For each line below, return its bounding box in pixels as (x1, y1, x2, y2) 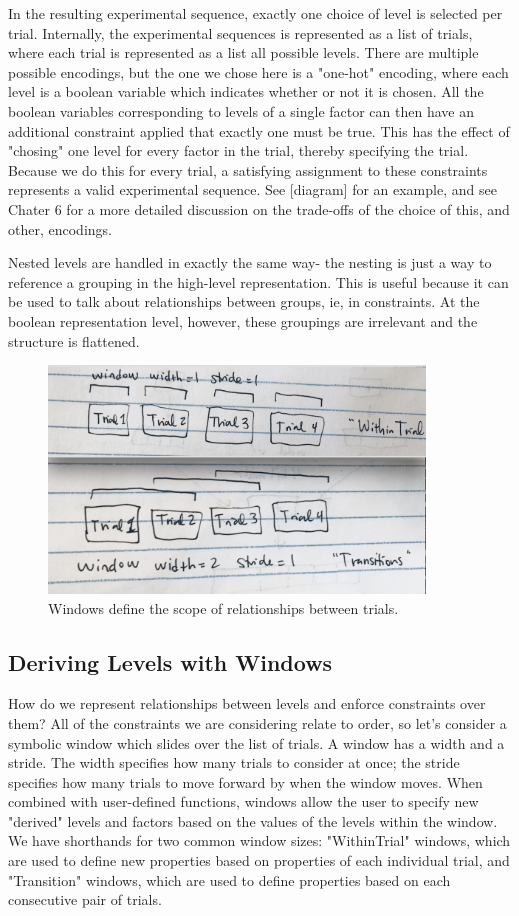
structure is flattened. (8, 330, 140, 351)
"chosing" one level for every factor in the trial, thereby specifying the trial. (8, 140, 469, 161)
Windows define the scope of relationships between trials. (48, 597, 399, 618)
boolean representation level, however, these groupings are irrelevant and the (8, 310, 478, 331)
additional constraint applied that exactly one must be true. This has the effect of (8, 120, 510, 141)
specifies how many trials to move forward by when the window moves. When (8, 771, 483, 792)
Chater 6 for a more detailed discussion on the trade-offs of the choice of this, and (8, 198, 510, 219)
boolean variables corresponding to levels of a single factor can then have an (8, 100, 474, 121)
